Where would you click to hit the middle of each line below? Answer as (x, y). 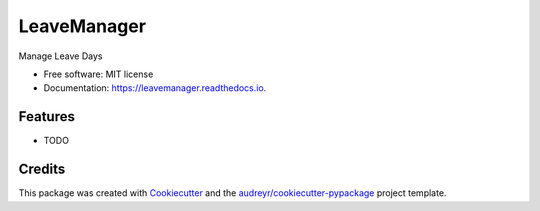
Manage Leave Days (60, 56)
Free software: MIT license (98, 74)
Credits (42, 169)
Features (46, 116)
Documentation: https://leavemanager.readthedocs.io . (155, 88)
